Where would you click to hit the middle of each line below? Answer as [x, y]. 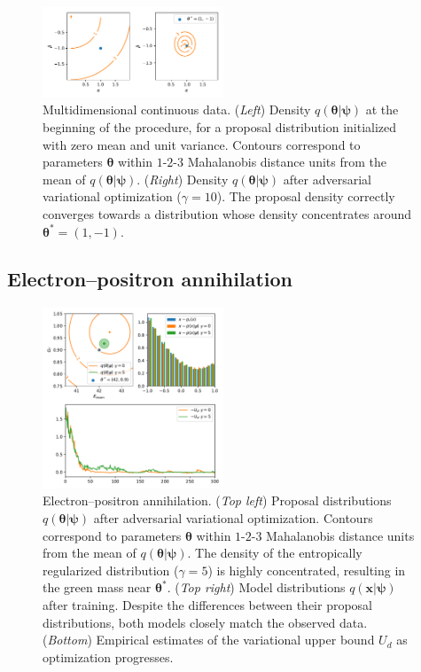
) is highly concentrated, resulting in [307, 570]
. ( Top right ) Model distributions [256, 587]
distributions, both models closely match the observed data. [205, 622]
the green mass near [97, 587]
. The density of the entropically [275, 553]
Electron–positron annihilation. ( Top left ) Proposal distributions [217, 500]
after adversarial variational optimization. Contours [233, 518]
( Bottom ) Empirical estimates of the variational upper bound [209, 640]
